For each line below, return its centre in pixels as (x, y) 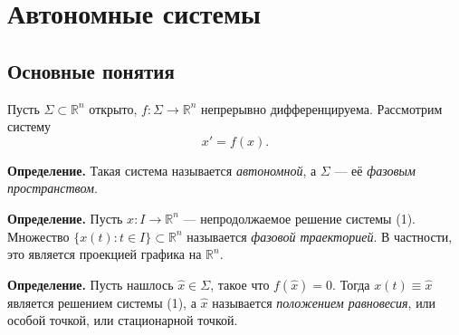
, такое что (240, 284)
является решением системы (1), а (102, 302)
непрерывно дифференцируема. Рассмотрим (322, 108)
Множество (38, 236)
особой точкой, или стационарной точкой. (123, 320)
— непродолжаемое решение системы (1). (299, 218)
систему (29, 126)
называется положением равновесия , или (324, 302)
